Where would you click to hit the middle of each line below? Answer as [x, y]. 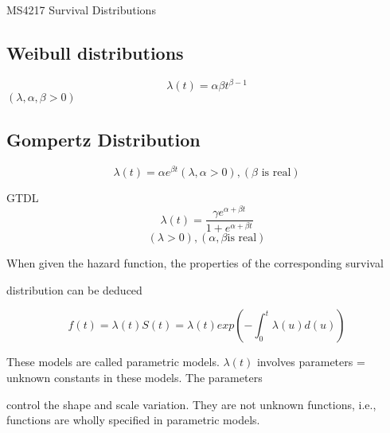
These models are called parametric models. [113, 362]
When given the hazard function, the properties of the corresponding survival [195, 263]
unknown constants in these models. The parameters [135, 377]
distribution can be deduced [74, 289]
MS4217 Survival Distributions [81, 10]
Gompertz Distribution [103, 139]
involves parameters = [311, 362]
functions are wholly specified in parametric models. [133, 420]
